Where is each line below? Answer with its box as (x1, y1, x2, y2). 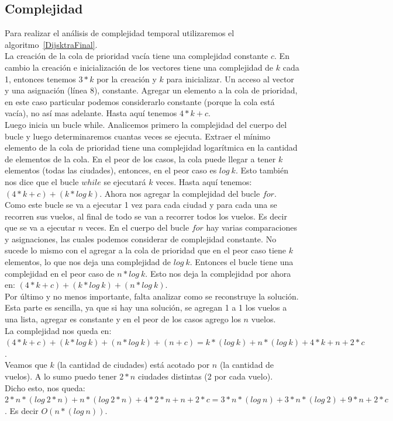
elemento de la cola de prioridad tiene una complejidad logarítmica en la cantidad (5, 141, 298, 154)
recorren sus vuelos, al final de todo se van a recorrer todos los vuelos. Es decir (5, 210, 287, 222)
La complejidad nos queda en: (5, 324, 112, 336)
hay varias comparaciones (206, 221, 297, 234)
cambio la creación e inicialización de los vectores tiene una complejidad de (5, 61, 274, 73)
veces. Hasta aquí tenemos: (156, 175, 252, 187)
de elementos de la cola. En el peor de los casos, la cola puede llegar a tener (5, 152, 276, 165)
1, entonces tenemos (5, 72, 76, 85)
